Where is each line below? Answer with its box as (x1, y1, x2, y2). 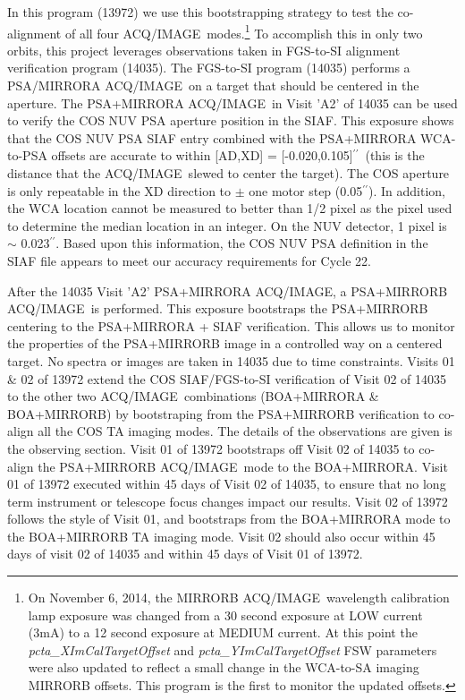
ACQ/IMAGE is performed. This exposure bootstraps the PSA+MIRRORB (7, 299, 428, 318)
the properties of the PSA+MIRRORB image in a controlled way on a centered (7, 334, 443, 353)
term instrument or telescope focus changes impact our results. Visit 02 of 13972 (7, 491, 448, 510)
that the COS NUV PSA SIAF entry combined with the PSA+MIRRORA (7, 128, 417, 147)
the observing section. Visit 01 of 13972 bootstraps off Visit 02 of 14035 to (7, 439, 415, 457)
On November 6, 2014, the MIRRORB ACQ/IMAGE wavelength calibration (28, 588, 450, 607)
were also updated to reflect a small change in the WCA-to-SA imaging (28, 658, 419, 677)
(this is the (365, 146, 425, 165)
